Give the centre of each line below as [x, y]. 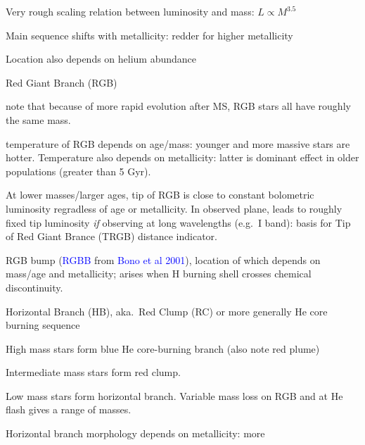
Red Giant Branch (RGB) [62, 82]
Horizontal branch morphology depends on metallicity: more [135, 433]
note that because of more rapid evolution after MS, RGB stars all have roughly [178, 106]
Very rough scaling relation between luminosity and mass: [130, 11]
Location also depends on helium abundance [101, 59]
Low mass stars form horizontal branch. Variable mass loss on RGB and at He [174, 395]
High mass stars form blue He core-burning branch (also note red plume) [163, 348]
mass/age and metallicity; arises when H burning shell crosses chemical [159, 274]
